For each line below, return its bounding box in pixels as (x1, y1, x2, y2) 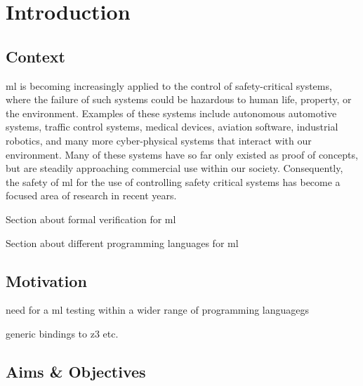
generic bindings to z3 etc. (6, 326, 119, 340)
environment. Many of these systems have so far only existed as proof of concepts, (6, 147, 358, 161)
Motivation (6, 269, 87, 291)
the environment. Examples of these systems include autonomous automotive (6, 105, 337, 120)
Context (6, 45, 65, 67)
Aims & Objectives (6, 360, 146, 382)
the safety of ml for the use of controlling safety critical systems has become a (6, 174, 341, 189)
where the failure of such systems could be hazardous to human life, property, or (6, 92, 352, 107)
